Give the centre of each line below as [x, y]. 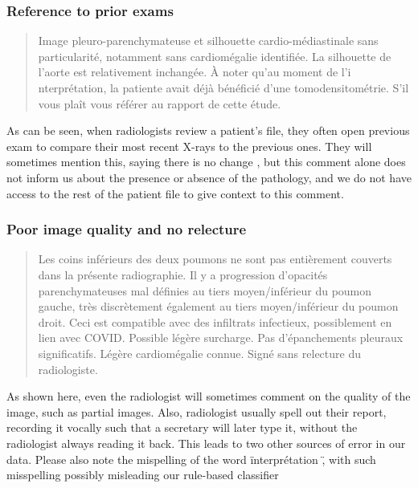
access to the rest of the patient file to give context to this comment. [175, 193]
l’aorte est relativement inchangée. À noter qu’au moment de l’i [195, 72]
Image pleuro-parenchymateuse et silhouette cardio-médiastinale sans [208, 41]
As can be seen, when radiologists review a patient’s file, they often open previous [208, 130]
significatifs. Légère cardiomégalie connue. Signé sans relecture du [199, 353]
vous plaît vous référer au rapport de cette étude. [160, 103]
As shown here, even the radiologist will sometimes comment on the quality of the [209, 396]
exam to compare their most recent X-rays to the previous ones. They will [189, 146]
